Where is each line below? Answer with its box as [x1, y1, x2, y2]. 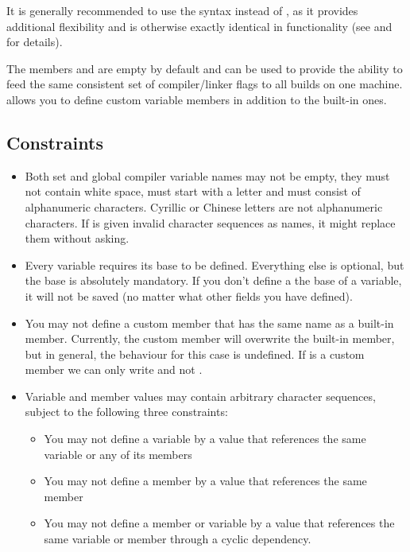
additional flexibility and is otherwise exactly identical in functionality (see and [6, 17, 393, 34]
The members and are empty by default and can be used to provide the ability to [6, 60, 403, 76]
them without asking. [25, 230, 130, 247]
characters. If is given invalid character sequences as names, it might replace [25, 214, 396, 231]
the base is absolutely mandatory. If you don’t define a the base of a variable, [25, 272, 402, 289]
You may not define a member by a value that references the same [44, 472, 367, 489]
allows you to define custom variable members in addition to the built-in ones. [6, 91, 387, 107]
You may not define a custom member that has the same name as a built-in [25, 314, 394, 331]
